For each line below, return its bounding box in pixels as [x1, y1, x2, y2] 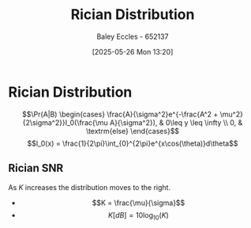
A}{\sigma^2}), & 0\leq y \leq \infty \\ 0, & [109, 117, 243, 127]
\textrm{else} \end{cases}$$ [85, 126, 180, 135]
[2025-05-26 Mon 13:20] [92, 47, 174, 56]
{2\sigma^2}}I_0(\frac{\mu [22, 117, 108, 127]
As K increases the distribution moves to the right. [8, 182, 171, 192]
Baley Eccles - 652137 [96, 32, 169, 41]
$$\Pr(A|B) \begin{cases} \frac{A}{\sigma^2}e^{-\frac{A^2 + [22, 109, 219, 119]
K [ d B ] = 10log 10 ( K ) [107, 210, 170, 222]
